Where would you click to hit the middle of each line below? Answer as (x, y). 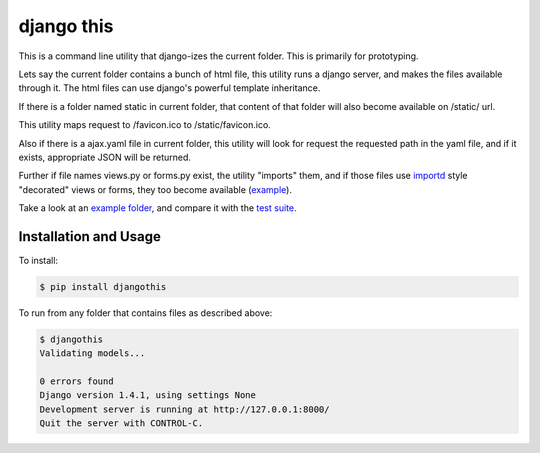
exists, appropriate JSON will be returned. (105, 157)
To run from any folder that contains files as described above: (145, 312)
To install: (38, 260)
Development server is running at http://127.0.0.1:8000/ (184, 409)
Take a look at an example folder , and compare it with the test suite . (157, 208)
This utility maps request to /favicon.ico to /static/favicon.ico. (145, 125)
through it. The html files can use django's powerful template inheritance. (169, 88)
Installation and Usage (90, 236)
